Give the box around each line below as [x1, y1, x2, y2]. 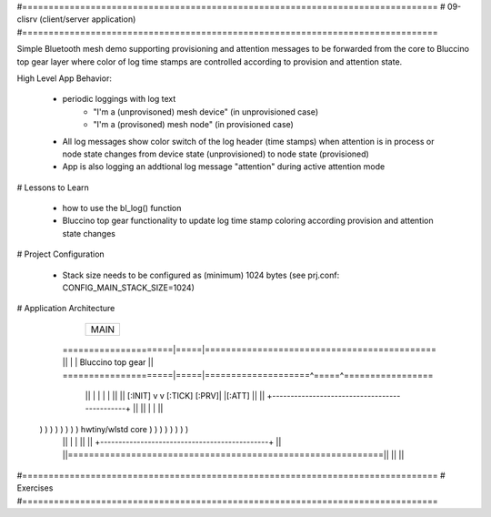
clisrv [16, 14, 38, 25]
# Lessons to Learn [16, 182, 90, 193]
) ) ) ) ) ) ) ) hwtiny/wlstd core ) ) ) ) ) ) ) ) [39, 423, 189, 434]
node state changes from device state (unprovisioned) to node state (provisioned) [62, 148, 370, 159]
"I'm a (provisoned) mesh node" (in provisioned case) [93, 119, 295, 130]
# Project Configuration [16, 248, 105, 259]
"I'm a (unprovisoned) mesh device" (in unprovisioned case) [93, 106, 318, 117]
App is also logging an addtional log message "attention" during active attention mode [62, 161, 386, 172]
